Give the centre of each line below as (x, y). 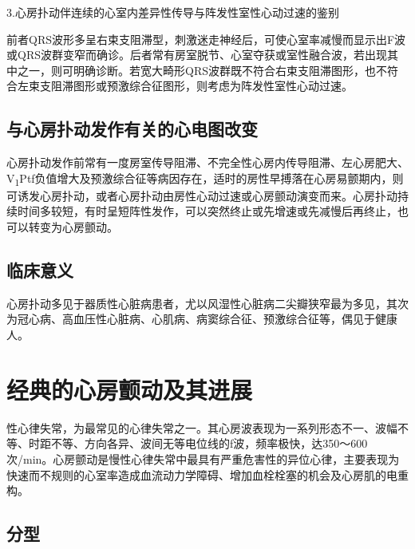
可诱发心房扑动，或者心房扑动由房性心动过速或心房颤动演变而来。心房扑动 (202, 195)
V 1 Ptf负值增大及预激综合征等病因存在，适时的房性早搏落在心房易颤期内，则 (205, 179)
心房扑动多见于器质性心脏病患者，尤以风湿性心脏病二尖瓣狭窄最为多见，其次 (207, 303)
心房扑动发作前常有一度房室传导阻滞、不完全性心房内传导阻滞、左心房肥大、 (207, 162)
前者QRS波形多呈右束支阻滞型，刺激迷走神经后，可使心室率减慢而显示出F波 (206, 39)
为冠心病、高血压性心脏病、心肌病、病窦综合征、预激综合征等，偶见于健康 (202, 319)
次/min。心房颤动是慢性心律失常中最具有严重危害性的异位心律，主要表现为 (203, 458)
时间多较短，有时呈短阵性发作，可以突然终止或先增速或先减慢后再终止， (207, 211)
